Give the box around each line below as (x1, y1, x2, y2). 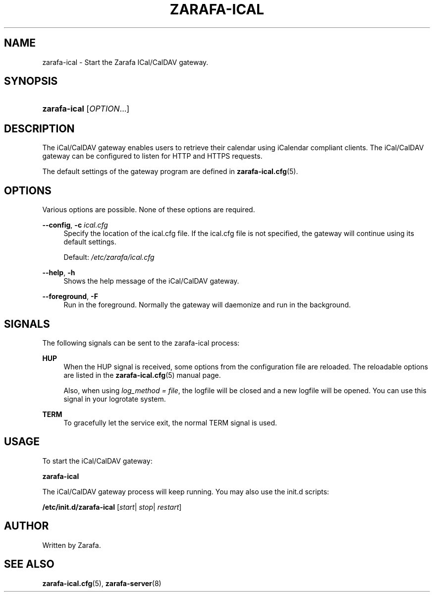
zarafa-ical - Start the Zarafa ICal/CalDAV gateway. (42, 58, 209, 66)
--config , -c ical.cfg (42, 221, 108, 230)
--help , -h (42, 268, 75, 277)
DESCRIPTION (4, 122, 75, 135)
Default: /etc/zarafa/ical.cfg (63, 253, 155, 262)
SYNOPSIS (4, 75, 58, 88)
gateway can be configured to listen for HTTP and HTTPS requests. (42, 152, 263, 161)
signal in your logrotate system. (63, 394, 166, 403)
